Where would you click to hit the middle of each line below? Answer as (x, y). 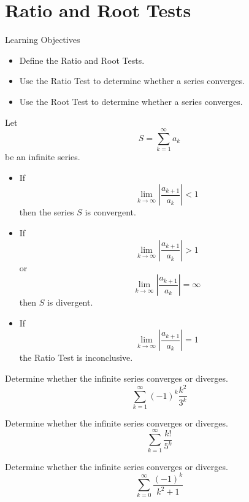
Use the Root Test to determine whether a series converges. (131, 101)
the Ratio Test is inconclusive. (76, 357)
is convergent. (110, 212)
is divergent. (70, 302)
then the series (47, 212)
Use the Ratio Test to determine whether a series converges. (132, 81)
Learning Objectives (43, 40)
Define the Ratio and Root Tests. (82, 60)
